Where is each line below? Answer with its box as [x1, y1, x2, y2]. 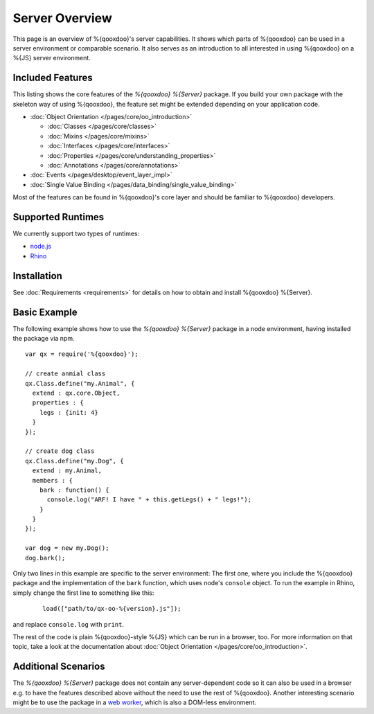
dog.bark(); [25, 554, 66, 562]
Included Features [12, 72, 93, 84]
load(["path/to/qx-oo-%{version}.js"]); [42, 605, 181, 613]
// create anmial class [25, 370, 106, 377]
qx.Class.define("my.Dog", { [25, 457, 124, 465]
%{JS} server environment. [12, 54, 91, 62]
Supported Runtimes [12, 211, 105, 223]
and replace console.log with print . [12, 620, 125, 628]
